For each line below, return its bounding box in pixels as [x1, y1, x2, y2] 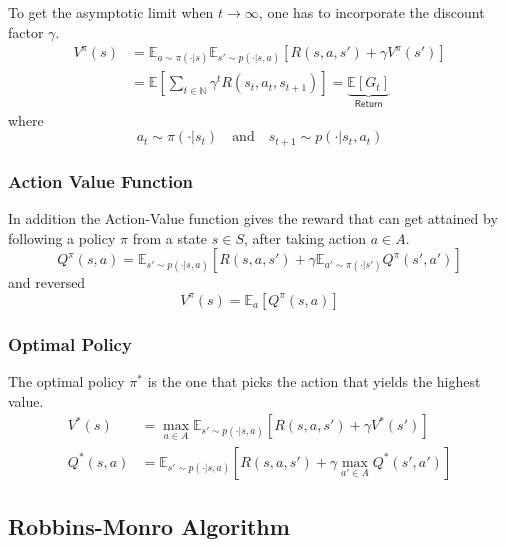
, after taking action [243, 227, 367, 248]
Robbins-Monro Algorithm [8, 511, 290, 541]
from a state [132, 227, 208, 248]
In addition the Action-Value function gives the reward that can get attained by [8, 208, 498, 229]
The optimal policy [8, 371, 125, 392]
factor [8, 21, 44, 42]
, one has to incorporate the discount [258, 2, 485, 22]
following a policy [8, 227, 116, 248]
